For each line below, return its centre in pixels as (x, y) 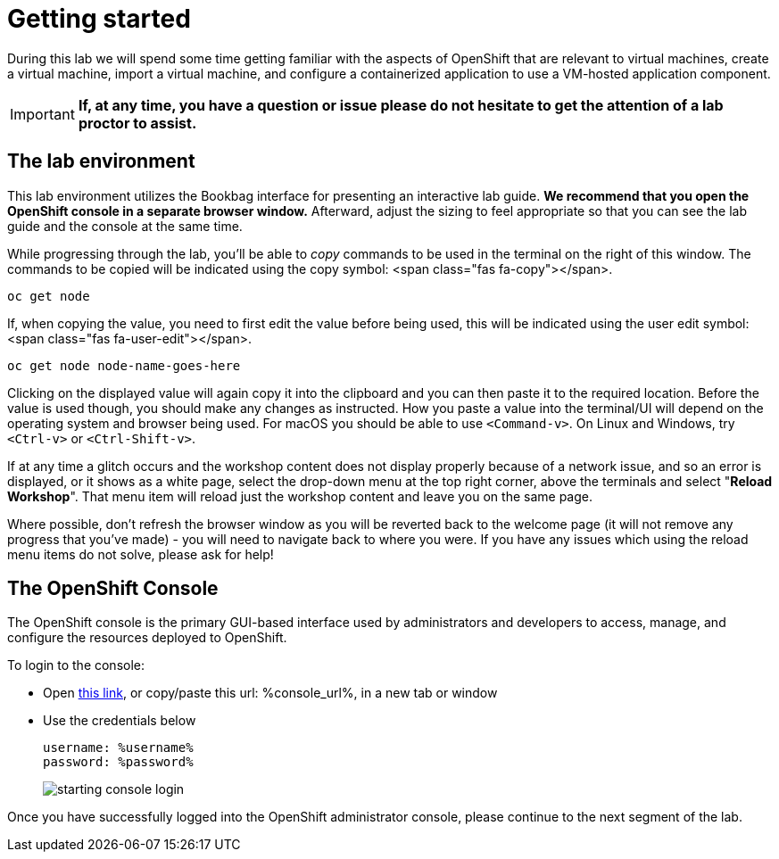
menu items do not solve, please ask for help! (141, 554)
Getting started (99, 19)
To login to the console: (76, 665)
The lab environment (101, 161)
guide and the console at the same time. (125, 226)
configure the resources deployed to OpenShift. (147, 638)
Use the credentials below (120, 721)
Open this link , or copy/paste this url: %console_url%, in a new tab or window (270, 693)
